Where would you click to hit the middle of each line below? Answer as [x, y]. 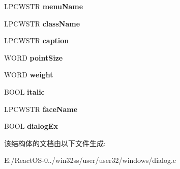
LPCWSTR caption [37, 40]
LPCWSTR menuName [44, 6]
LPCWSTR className [42, 23]
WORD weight [29, 75]
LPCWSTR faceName [41, 109]
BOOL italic [24, 91]
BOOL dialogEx [31, 126]
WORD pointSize [34, 57]
